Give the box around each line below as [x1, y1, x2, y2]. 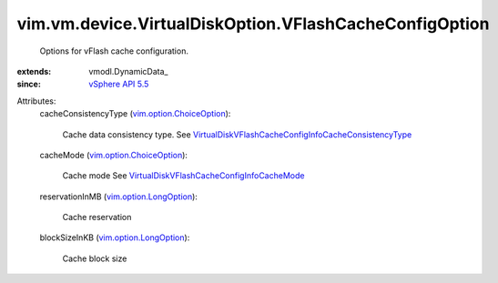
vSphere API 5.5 [88, 78, 149, 90]
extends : [16, 66, 52, 76]
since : [16, 78, 41, 90]
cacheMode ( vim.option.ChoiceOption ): [39, 149, 188, 160]
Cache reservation [62, 212, 132, 223]
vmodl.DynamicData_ [88, 66, 168, 76]
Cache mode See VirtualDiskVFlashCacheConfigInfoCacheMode [62, 170, 305, 181]
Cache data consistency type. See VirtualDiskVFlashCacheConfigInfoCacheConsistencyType [62, 128, 412, 140]
